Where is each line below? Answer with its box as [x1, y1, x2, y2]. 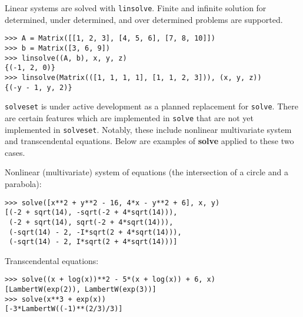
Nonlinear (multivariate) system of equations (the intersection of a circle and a [5, 166, 288, 178]
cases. [5, 146, 25, 158]
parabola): [5, 177, 42, 189]
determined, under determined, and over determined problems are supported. [5, 13, 283, 25]
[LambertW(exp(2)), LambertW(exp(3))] [5, 285, 157, 294]
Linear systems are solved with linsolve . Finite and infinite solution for [5, 2, 267, 14]
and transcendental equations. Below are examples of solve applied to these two [5, 135, 294, 147]
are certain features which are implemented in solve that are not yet [5, 111, 254, 124]
